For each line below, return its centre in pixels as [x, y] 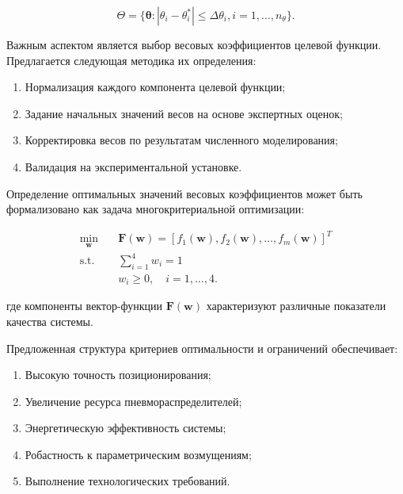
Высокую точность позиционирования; [118, 375]
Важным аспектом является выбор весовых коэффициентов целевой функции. [194, 44]
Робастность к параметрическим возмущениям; [138, 454]
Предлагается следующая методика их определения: [131, 60]
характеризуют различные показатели [296, 306]
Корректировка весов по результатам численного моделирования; [181, 140]
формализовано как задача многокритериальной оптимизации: [156, 209]
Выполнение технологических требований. [127, 481]
